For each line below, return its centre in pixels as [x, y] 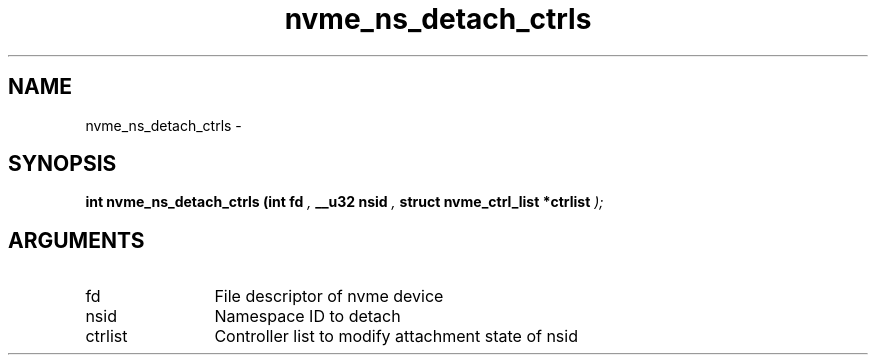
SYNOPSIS [62, 164]
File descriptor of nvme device [329, 296]
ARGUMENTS [76, 240]
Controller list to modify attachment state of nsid [396, 336]
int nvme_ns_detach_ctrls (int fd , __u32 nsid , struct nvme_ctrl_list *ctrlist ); [344, 202]
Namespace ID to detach [307, 316]
